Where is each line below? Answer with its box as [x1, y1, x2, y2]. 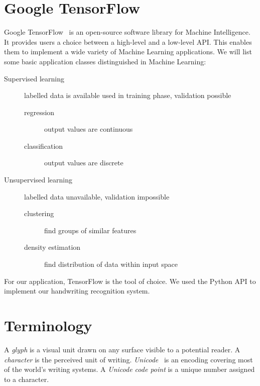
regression [24, 107, 55, 117]
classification [24, 140, 63, 151]
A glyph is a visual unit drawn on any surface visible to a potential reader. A [4, 344, 240, 354]
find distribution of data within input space [44, 259, 178, 269]
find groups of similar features [44, 225, 137, 235]
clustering [24, 208, 54, 219]
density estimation [24, 242, 81, 252]
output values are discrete [44, 157, 123, 168]
